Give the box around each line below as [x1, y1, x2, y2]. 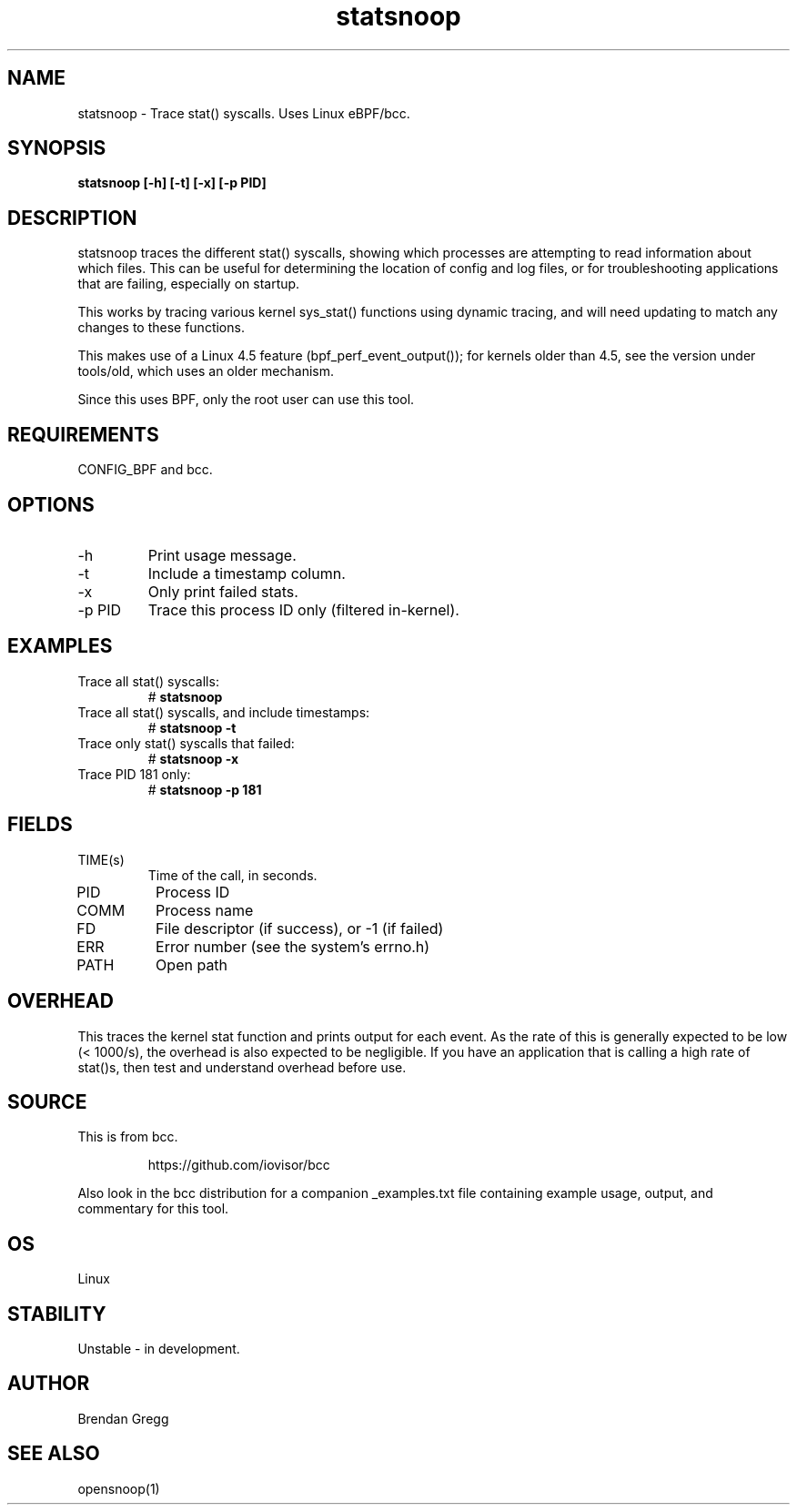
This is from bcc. [77, 1129, 178, 1145]
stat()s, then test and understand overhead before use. [77, 1059, 407, 1075]
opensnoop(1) [77, 1480, 160, 1497]
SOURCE [7, 1090, 87, 1113]
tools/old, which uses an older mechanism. [77, 363, 334, 380]
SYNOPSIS [7, 137, 106, 160]
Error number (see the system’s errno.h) [156, 937, 430, 956]
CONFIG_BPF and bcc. [77, 462, 213, 478]
